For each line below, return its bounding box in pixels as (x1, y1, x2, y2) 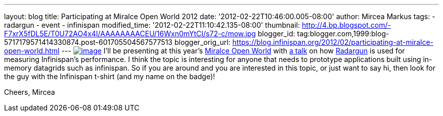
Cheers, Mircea (4, 88, 55, 96)
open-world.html (4, 46, 60, 55)
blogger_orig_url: (174, 38, 231, 46)
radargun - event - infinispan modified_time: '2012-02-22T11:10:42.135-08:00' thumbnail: (4, 21, 300, 29)
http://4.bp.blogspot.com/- (301, 21, 391, 29)
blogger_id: (257, 29, 295, 38)
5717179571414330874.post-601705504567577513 (4, 38, 172, 46)
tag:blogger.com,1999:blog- (297, 29, 389, 38)
